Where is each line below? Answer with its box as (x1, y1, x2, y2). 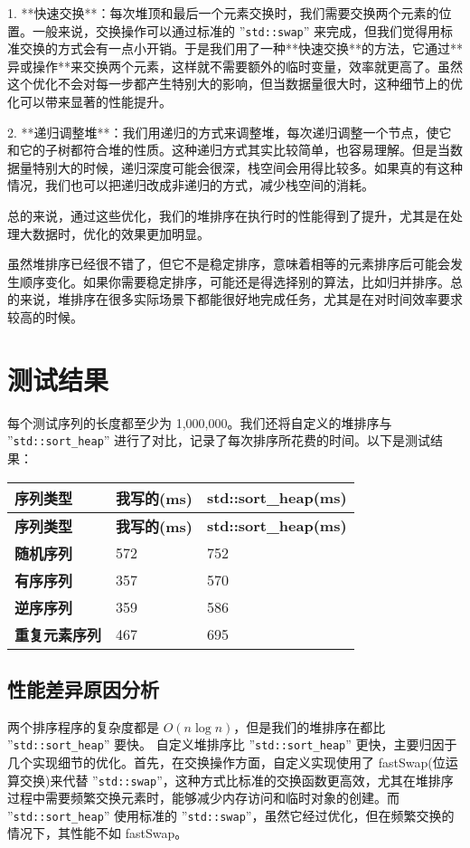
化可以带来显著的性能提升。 (7, 92, 172, 111)
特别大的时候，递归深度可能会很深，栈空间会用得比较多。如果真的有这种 (32, 157, 463, 176)
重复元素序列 (14, 624, 102, 645)
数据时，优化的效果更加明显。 (32, 224, 210, 243)
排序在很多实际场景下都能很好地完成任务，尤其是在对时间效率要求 (70, 290, 463, 309)
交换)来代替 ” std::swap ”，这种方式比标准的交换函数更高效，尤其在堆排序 (19, 770, 454, 789)
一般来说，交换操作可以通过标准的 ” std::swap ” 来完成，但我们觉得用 (32, 21, 440, 40)
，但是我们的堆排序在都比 (233, 717, 386, 736)
